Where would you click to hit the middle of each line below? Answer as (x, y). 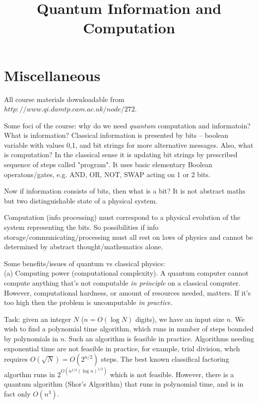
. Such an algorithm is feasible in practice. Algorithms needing (159, 338)
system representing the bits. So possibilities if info (81, 227)
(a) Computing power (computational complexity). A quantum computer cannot (126, 273)
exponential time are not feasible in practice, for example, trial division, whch (122, 348)
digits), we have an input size (180, 319)
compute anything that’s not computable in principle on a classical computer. (122, 283)
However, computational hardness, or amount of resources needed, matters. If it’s (128, 292)
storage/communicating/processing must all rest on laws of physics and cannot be (129, 237)
